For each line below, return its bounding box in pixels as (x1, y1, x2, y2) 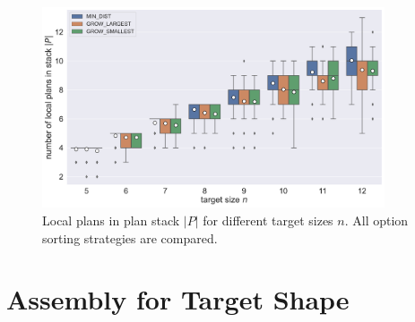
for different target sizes (203, 210, 333, 229)
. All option (344, 210, 409, 229)
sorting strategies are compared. (42, 228, 218, 247)
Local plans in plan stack (42, 210, 180, 229)
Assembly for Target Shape (6, 281, 350, 318)
